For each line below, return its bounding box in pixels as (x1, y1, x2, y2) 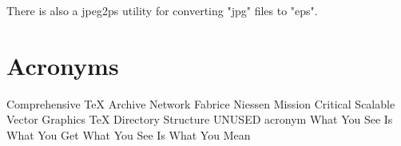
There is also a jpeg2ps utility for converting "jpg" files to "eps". (6, 2, 318, 18)
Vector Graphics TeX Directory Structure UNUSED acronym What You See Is (6, 111, 393, 128)
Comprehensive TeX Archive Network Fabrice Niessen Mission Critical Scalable (6, 95, 395, 112)
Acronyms (6, 49, 119, 81)
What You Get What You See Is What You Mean (6, 126, 251, 143)
